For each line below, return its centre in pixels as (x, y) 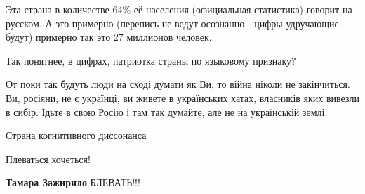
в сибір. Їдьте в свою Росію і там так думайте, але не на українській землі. (167, 111)
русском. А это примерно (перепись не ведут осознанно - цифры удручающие (172, 23)
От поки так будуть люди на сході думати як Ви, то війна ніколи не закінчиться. (178, 84)
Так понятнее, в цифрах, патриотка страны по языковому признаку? (151, 60)
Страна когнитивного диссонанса (76, 135)
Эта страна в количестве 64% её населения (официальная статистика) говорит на (179, 9)
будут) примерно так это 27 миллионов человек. (109, 37)
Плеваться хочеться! (48, 159)
